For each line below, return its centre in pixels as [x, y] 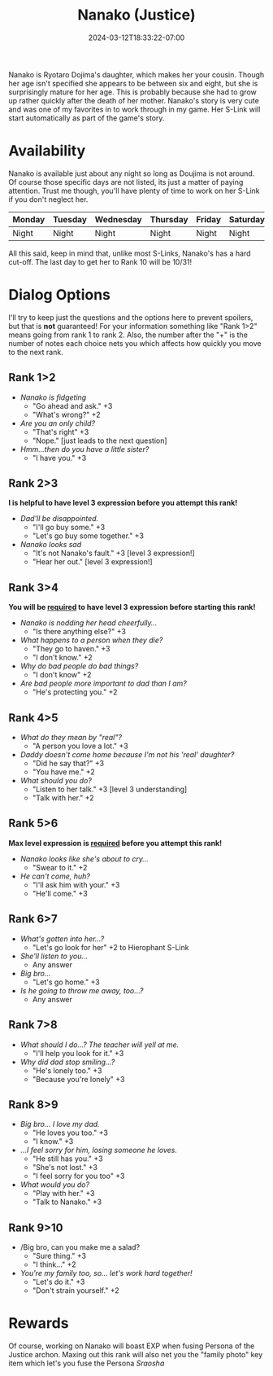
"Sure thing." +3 [59, 1256]
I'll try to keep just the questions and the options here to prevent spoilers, [131, 317]
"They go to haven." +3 [71, 649]
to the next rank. [36, 352]
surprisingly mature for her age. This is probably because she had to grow [133, 92]
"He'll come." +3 [60, 893]
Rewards [39, 1323]
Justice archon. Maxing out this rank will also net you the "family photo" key [136, 1355]
